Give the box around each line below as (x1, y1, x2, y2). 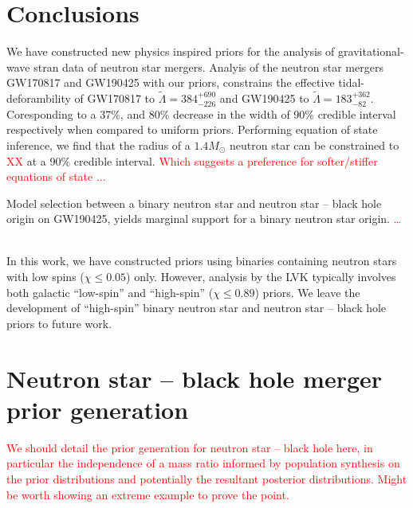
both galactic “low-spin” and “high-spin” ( (6, 283, 214, 300)
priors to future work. (6, 315, 112, 331)
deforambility (6, 90, 71, 107)
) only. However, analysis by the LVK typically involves (126, 268, 396, 285)
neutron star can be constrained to (230, 136, 399, 153)
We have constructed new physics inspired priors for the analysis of (6, 43, 335, 60)
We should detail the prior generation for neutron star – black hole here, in (6, 439, 373, 455)
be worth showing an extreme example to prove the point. (6, 486, 289, 502)
